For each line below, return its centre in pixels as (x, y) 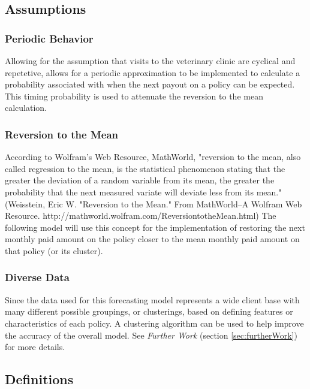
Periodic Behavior (49, 38)
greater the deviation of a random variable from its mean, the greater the (140, 180)
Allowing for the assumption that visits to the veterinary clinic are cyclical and (150, 61)
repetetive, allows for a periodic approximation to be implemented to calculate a (153, 72)
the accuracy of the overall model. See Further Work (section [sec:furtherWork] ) (151, 335)
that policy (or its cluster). (54, 250)
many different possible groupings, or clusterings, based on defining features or (149, 311)
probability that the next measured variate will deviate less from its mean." (143, 192)
